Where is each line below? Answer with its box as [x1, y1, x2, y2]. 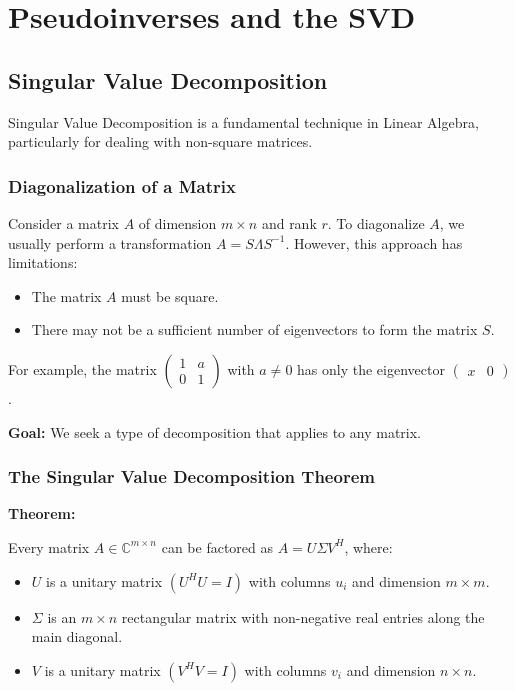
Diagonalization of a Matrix [8, 173, 236, 198]
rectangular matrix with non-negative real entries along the [121, 606, 485, 627]
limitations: [8, 252, 78, 273]
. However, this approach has [285, 232, 463, 253]
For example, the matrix [8, 358, 157, 379]
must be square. [121, 285, 219, 306]
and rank [261, 212, 317, 233]
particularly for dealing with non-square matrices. [8, 131, 313, 152]
